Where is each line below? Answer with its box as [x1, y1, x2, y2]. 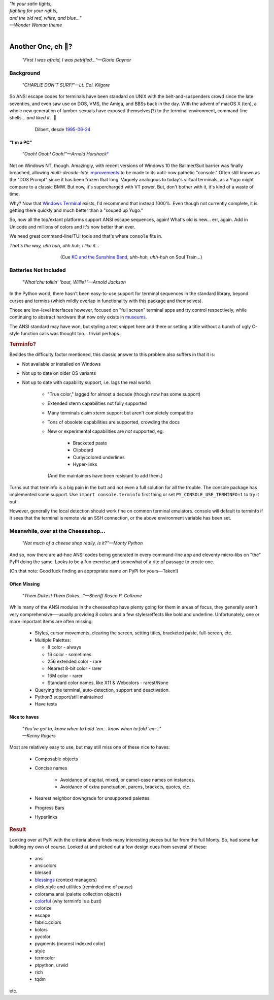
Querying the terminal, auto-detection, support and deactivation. [35, 687, 170, 693]
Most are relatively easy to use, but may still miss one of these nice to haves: [9, 744, 170, 750]
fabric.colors [35, 919, 62, 925]
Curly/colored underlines [73, 454, 125, 460]
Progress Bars [35, 804, 64, 811]
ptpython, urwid [35, 962, 68, 968]
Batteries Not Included [9, 267, 66, 274]
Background [9, 69, 41, 76]
